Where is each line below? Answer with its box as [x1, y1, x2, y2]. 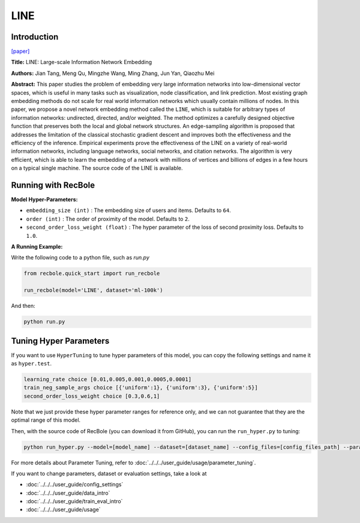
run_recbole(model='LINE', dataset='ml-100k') [23, 287, 163, 294]
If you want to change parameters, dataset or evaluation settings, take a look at [11, 470, 207, 477]
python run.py [23, 318, 65, 325]
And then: [11, 303, 35, 310]
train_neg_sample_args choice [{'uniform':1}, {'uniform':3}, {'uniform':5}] [23, 384, 258, 391]
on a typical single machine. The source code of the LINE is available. [11, 165, 183, 172]
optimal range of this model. [11, 416, 81, 424]
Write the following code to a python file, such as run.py [11, 254, 150, 261]
